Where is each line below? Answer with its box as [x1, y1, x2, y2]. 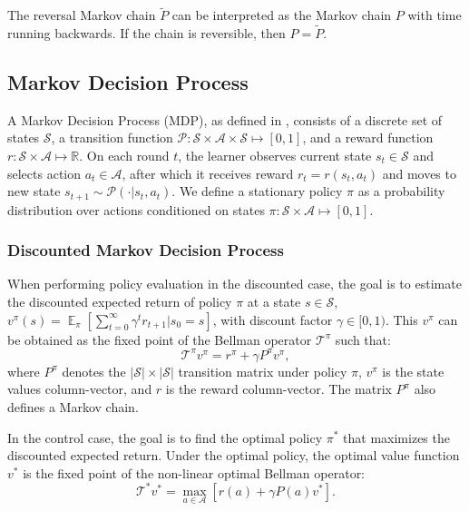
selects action [7, 163, 82, 182]
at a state [247, 292, 301, 311]
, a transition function [51, 128, 173, 147]
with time [407, 5, 462, 25]
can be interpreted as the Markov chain [171, 5, 392, 25]
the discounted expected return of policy [7, 292, 232, 311]
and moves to [382, 163, 456, 182]
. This [385, 310, 418, 329]
